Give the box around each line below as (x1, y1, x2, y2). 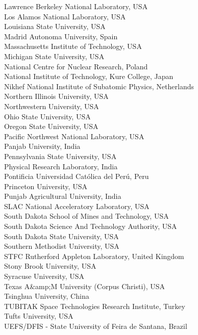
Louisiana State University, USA (4, 21, 106, 32)
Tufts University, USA (4, 311, 73, 321)
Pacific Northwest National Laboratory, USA (4, 131, 144, 141)
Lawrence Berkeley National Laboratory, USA (4, 1, 148, 11)
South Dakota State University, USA (4, 230, 119, 241)
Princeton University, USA (4, 181, 87, 191)
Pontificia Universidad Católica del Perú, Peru (4, 171, 149, 182)
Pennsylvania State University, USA (4, 150, 117, 161)
